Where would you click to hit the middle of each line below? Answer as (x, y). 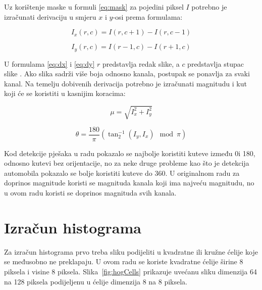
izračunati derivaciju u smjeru (50, 16)
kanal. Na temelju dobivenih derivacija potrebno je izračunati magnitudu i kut (125, 83)
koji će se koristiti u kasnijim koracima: (65, 93)
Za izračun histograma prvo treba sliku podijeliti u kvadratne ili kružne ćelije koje (131, 251)
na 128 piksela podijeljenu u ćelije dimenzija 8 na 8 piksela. (96, 281)
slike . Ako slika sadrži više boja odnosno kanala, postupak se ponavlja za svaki (127, 74)
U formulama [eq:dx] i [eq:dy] (49, 63)
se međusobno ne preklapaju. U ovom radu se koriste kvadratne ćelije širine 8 (124, 261)
